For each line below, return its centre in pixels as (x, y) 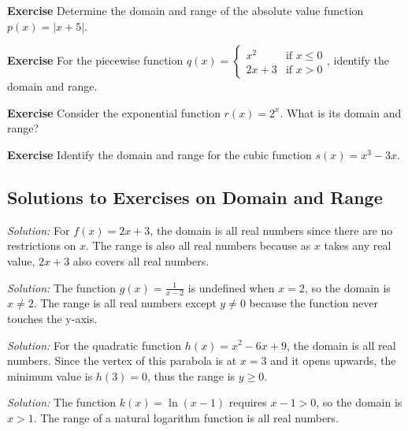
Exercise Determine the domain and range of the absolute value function (185, 10)
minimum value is (50, 375)
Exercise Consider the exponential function (114, 112)
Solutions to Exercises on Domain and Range (195, 197)
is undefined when (231, 287)
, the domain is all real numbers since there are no (271, 230)
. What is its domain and (341, 112)
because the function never (314, 303)
